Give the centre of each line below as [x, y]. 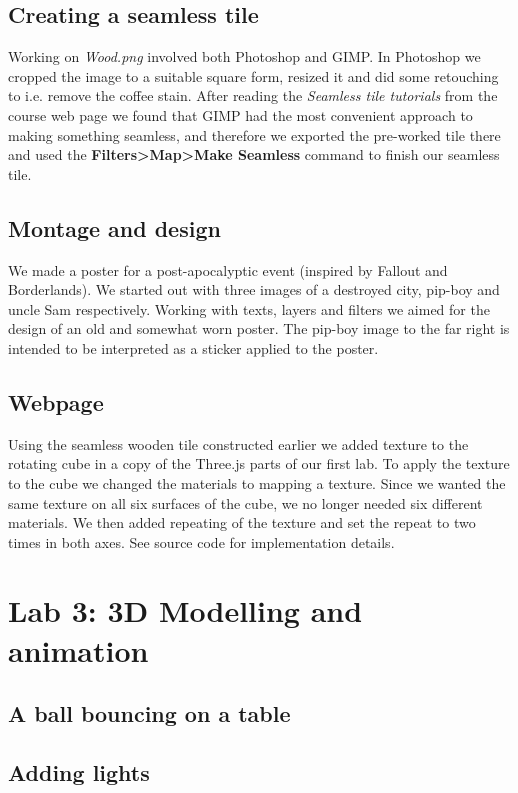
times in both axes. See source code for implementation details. [201, 541]
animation [78, 649]
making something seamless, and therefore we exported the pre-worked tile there [254, 134]
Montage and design [114, 227]
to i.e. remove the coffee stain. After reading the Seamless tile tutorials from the [253, 95]
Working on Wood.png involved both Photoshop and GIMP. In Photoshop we [244, 56]
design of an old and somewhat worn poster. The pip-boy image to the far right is [259, 328]
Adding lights [79, 772]
